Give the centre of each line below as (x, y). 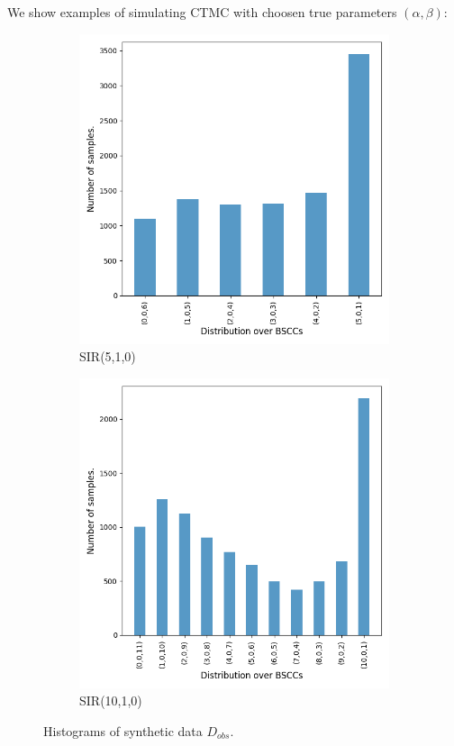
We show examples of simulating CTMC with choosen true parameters (202, 12)
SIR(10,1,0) (111, 701)
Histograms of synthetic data (123, 730)
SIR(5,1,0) (108, 356)
